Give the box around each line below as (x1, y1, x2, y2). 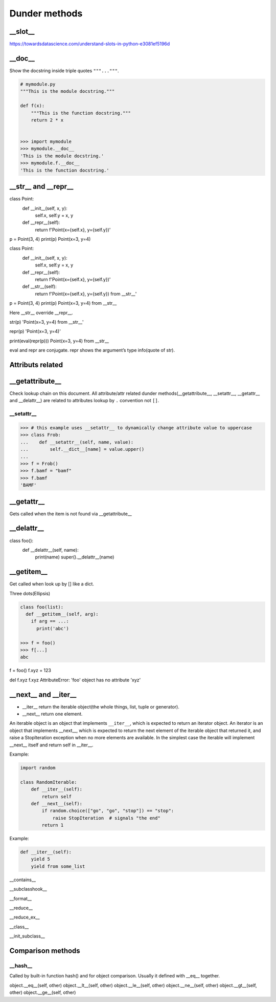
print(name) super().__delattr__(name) (35, 554, 114, 560)
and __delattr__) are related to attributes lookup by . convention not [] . (9, 398, 159, 404)
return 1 (41, 822, 64, 828)
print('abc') (36, 625, 69, 631)
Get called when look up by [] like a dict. (9, 581, 95, 587)
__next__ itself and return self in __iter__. (9, 742, 94, 748)
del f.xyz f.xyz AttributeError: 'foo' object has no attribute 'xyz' (9, 677, 141, 683)
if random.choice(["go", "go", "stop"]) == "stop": (41, 808, 174, 814)
